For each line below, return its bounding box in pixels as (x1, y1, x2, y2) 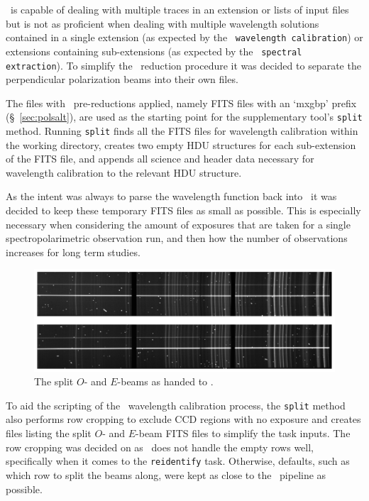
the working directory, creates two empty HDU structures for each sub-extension (6, 137, 356, 152)
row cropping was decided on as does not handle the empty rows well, (6, 439, 314, 454)
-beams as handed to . (117, 374, 214, 389)
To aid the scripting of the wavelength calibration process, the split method (6, 397, 346, 412)
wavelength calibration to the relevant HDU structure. (6, 165, 242, 180)
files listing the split (6, 426, 92, 441)
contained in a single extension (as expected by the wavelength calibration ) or (6, 30, 363, 45)
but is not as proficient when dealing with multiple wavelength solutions (6, 16, 319, 31)
